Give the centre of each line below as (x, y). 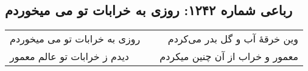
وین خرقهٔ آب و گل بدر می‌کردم (233, 39)
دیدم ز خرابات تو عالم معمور (69, 56)
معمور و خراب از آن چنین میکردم (229, 56)
